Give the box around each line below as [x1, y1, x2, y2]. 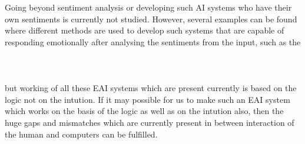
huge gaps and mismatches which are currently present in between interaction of [5, 116, 294, 128]
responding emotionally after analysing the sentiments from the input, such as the [5, 35, 301, 48]
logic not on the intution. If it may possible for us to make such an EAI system [5, 93, 290, 105]
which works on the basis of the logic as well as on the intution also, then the [5, 105, 284, 117]
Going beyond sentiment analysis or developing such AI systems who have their [5, 1, 292, 13]
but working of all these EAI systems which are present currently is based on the [5, 82, 297, 94]
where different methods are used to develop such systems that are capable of [5, 24, 284, 36]
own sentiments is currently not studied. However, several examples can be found [5, 12, 297, 25]
